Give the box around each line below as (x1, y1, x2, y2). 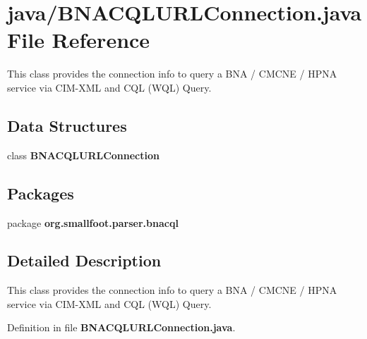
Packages (7, 182, 74, 204)
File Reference (7, 25, 150, 54)
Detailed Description (7, 249, 162, 271)
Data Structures (7, 114, 127, 136)
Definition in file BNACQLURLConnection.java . (7, 320, 236, 335)
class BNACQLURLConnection (7, 147, 160, 162)
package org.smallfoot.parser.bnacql (7, 215, 179, 230)
